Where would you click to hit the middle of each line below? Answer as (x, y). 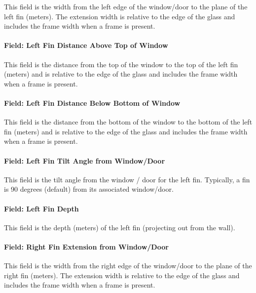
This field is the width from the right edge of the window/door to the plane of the (128, 266)
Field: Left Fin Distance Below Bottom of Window (92, 103)
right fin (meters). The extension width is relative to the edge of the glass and (122, 275)
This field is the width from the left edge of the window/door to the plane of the (126, 6)
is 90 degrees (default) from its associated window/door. (89, 189)
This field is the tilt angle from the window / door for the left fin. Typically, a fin (127, 179)
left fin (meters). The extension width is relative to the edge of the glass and (120, 16)
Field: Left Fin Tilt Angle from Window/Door (85, 160)
